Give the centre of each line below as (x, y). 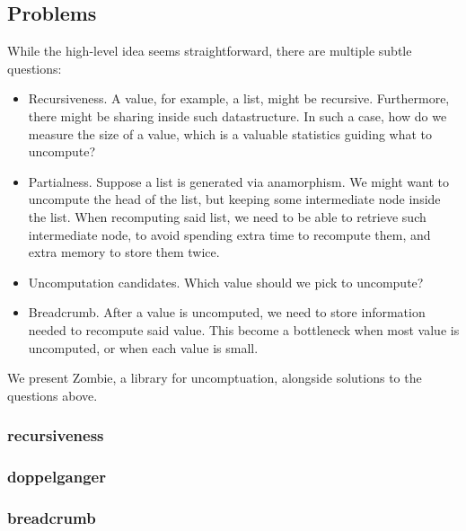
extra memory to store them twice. (124, 252)
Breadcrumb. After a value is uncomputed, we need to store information (227, 312)
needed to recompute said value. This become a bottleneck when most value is (244, 329)
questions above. (53, 395)
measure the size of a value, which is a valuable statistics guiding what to (230, 133)
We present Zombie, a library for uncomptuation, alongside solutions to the (215, 378)
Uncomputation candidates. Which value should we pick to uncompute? (226, 282)
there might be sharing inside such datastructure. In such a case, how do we (237, 115)
